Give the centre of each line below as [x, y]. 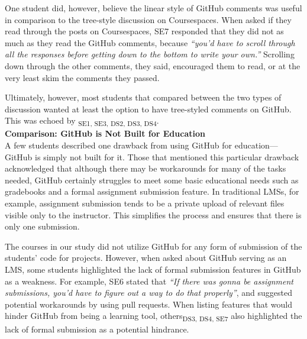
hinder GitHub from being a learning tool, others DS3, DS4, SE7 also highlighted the [153, 317]
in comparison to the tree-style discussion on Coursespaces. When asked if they [148, 19]
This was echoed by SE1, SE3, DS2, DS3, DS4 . [82, 121]
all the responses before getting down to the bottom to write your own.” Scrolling [150, 54]
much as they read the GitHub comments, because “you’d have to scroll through [150, 42]
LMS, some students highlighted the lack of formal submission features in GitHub [153, 269]
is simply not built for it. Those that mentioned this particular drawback [167, 156]
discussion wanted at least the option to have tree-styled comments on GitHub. [148, 109]
